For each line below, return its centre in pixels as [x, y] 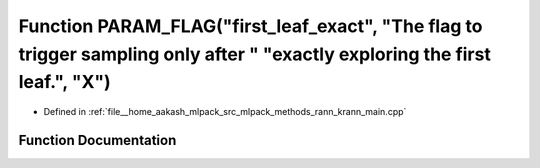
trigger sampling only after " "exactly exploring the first [255, 54]
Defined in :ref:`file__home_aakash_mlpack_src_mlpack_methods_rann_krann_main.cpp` [225, 112]
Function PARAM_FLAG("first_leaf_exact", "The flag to [250, 26]
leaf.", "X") [65, 82]
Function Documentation [97, 140]
